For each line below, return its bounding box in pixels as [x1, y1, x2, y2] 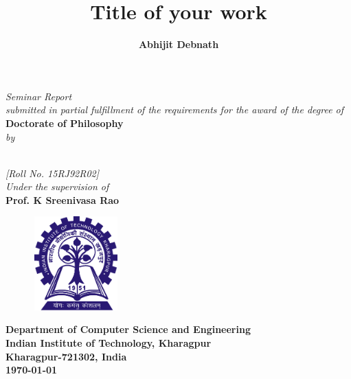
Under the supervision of [5, 179, 109, 194]
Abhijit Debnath [138, 37, 219, 51]
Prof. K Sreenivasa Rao [5, 192, 120, 207]
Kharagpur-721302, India [5, 349, 127, 363]
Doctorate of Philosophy [5, 115, 124, 130]
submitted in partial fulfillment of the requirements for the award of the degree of [5, 102, 344, 117]
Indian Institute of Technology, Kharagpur [5, 335, 212, 349]
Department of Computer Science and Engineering [5, 322, 251, 336]
